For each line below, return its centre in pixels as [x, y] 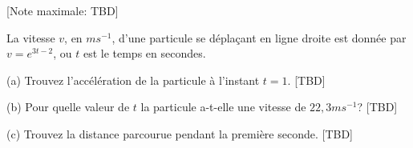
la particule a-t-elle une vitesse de [223, 107]
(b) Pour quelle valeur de [68, 107]
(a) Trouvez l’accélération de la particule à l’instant [133, 80]
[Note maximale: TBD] [63, 10]
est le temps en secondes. [144, 53]
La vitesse [31, 37]
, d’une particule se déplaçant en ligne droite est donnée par [259, 37]
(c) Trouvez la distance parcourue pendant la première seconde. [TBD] [180, 133]
